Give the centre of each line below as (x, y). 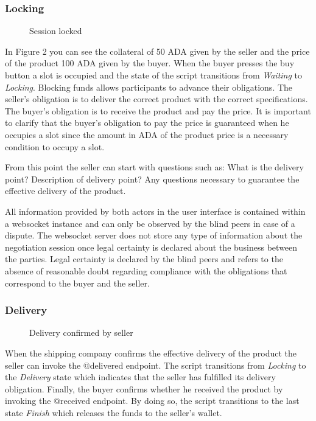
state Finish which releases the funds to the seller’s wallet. (114, 412)
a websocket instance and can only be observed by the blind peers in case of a (150, 223)
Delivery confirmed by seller (81, 332)
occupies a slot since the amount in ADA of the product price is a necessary (147, 134)
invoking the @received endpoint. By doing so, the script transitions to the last (152, 401)
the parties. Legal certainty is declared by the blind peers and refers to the (144, 259)
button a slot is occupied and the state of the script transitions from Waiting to (154, 75)
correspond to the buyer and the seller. (77, 283)
